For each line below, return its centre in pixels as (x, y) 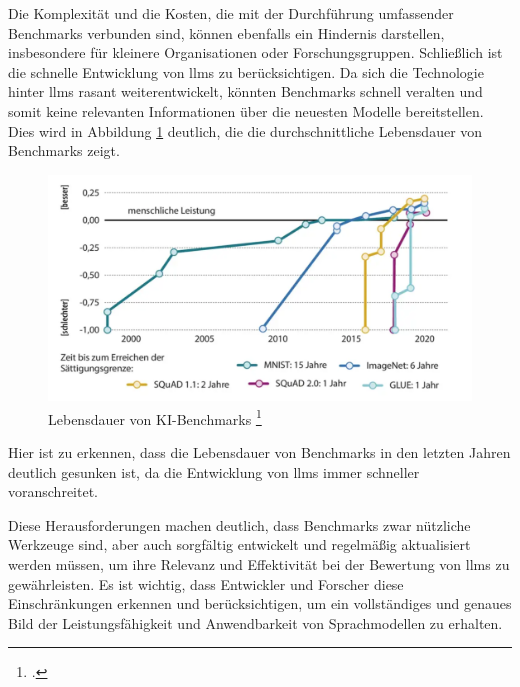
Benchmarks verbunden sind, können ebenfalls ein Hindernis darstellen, (226, 32)
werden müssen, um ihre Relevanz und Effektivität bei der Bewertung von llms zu (259, 564)
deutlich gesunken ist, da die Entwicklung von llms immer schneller (214, 471)
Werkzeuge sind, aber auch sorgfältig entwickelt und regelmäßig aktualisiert (239, 544)
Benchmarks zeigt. (64, 150)
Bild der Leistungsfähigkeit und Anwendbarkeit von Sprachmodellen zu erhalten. (255, 622)
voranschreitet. (53, 491)
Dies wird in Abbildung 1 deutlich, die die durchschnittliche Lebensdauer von (245, 130)
